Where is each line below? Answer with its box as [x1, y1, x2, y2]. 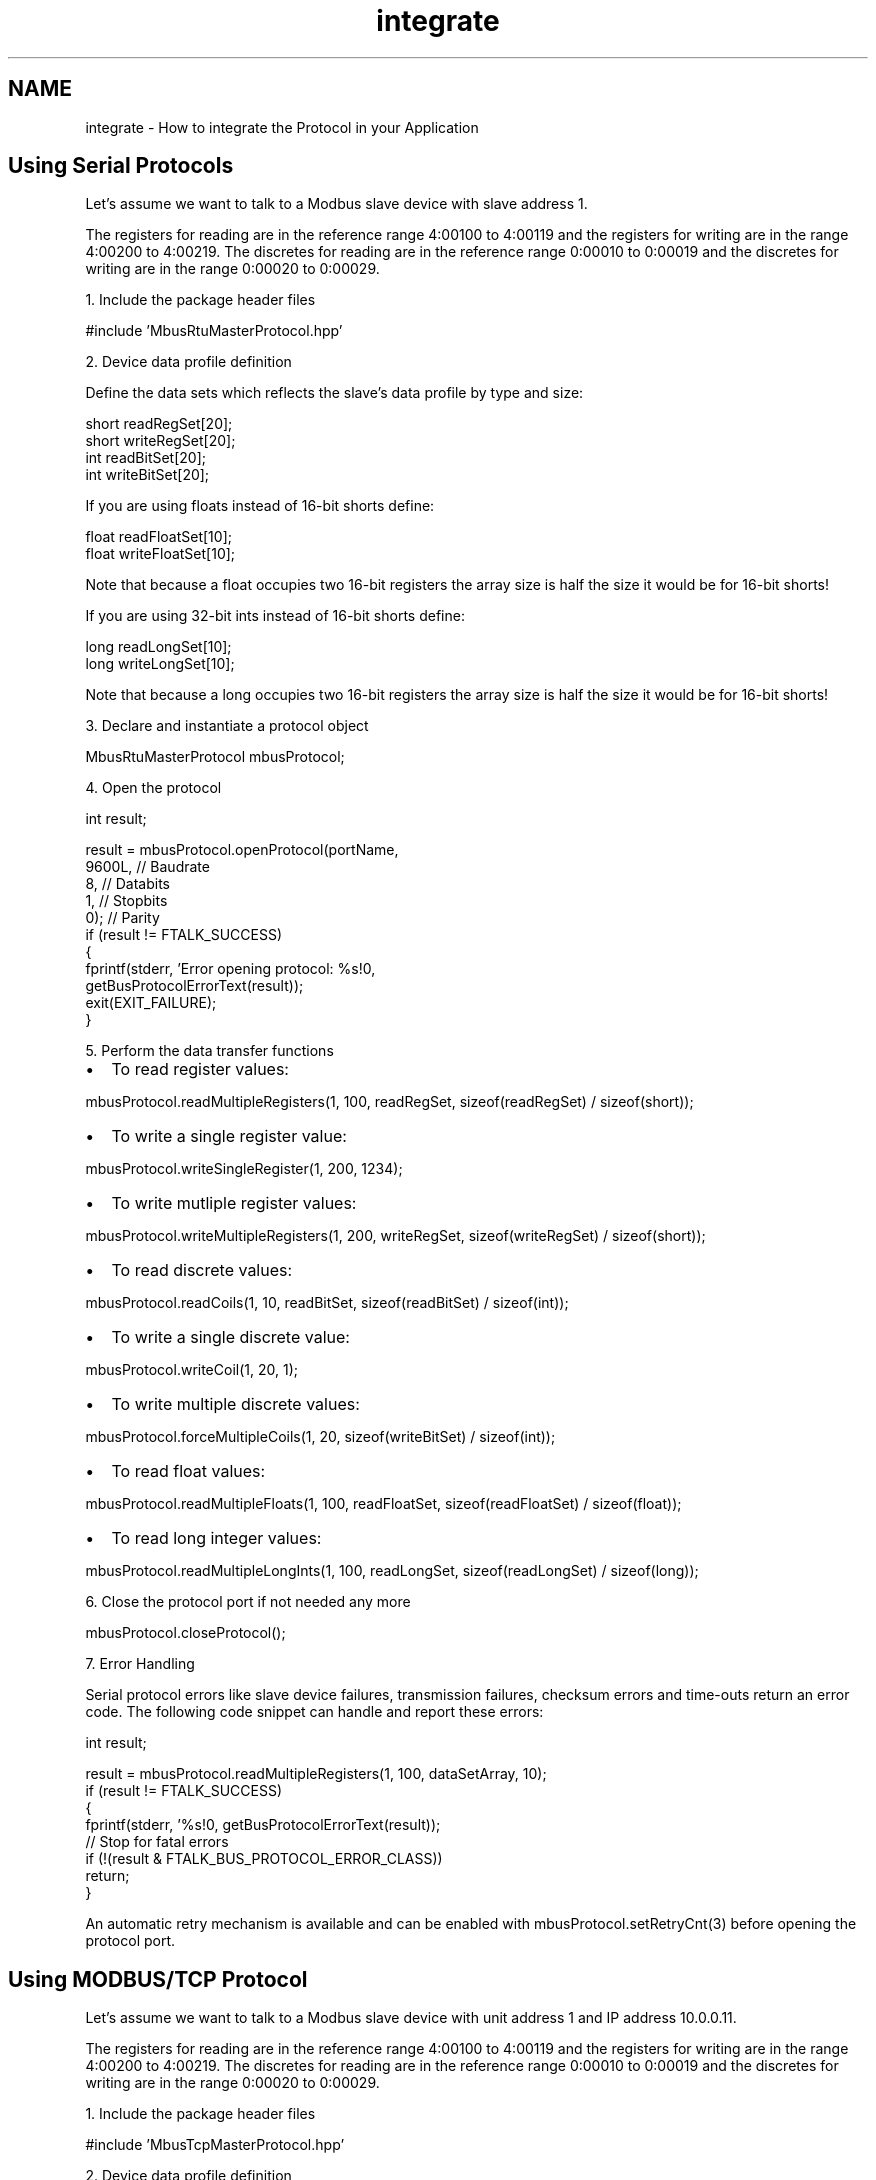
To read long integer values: [111, 1528, 322, 1549]
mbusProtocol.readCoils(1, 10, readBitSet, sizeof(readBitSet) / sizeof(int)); [85, 1294, 569, 1312]
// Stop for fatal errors [85, 1833, 229, 1851]
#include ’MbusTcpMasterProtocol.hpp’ [85, 2136, 345, 2154]
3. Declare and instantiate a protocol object [85, 717, 369, 735]
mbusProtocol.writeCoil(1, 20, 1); [85, 1361, 298, 1379]
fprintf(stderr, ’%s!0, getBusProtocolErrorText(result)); [85, 1816, 441, 1834]
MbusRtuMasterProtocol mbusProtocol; [85, 748, 345, 766]
